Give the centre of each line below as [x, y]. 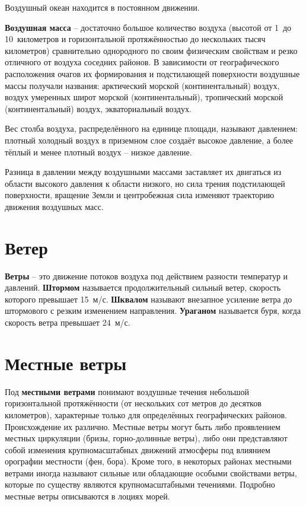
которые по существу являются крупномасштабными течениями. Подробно [140, 484]
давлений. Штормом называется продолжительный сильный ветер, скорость [143, 287]
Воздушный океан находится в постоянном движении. [102, 7]
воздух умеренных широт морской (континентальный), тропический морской [144, 97]
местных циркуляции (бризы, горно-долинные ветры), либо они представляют [146, 438]
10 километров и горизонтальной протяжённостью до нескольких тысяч [135, 39]
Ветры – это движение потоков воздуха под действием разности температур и [146, 276]
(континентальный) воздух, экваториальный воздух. [98, 108]
